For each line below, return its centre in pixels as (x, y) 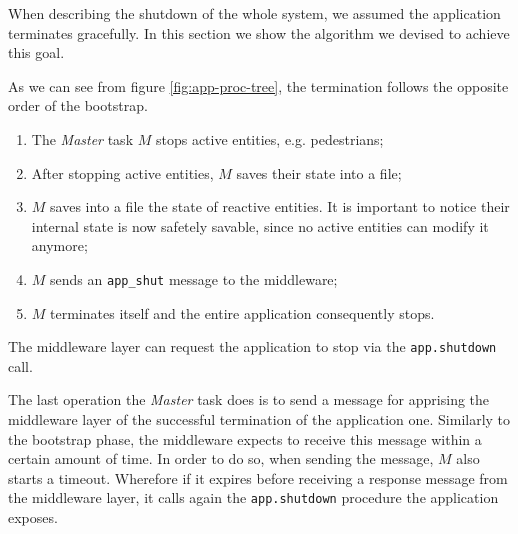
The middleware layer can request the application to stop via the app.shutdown (252, 346)
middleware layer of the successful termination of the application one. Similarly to (259, 419)
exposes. (33, 517)
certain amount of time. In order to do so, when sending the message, (221, 458)
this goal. (36, 52)
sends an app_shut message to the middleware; (194, 278)
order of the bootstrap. (78, 105)
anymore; (59, 245)
